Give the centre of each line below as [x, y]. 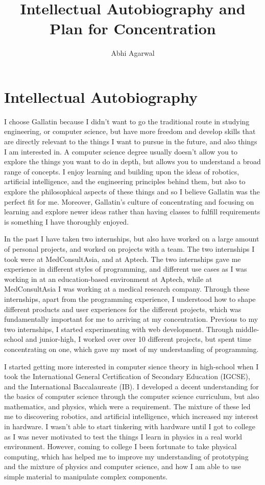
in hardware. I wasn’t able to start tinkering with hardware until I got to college [130, 426]
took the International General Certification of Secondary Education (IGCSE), [127, 376]
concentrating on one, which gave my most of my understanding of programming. [131, 349]
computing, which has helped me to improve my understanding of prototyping [126, 456]
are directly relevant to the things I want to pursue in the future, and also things [131, 141]
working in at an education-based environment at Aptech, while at [108, 279]
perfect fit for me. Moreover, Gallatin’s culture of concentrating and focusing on [129, 201]
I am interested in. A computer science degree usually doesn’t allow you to [121, 151]
